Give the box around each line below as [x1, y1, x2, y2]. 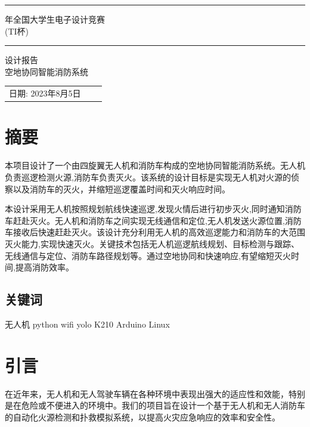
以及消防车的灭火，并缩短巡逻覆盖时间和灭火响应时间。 [13, 182, 230, 195]
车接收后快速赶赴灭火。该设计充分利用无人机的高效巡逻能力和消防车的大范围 [5, 226, 305, 238]
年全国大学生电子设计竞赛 [5, 13, 105, 25]
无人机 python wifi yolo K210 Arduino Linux [5, 317, 170, 330]
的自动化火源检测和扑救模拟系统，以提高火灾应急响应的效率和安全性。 [5, 410, 280, 423]
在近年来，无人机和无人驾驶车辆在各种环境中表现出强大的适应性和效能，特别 [5, 387, 305, 400]
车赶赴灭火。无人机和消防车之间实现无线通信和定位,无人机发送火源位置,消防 [5, 214, 302, 226]
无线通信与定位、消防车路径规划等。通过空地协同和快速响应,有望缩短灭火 [5, 249, 291, 261]
